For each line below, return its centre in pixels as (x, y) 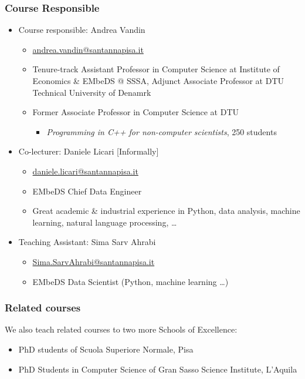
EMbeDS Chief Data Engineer (87, 191)
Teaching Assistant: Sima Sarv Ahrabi (87, 242)
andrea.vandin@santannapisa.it (88, 49)
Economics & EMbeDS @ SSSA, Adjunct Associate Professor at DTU (158, 81)
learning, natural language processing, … (105, 222)
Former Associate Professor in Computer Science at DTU (136, 112)
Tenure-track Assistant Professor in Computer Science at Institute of (156, 69)
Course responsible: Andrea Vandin (82, 30)
